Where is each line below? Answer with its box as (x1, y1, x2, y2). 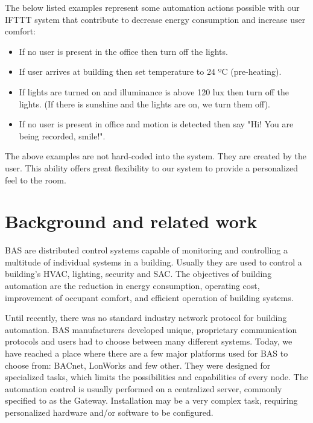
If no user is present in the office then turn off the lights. (19, 45, 228, 57)
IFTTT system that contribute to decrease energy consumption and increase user (5, 13, 306, 25)
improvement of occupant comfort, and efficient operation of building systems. (5, 291, 294, 304)
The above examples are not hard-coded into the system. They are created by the (5, 150, 307, 162)
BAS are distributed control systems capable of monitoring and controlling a (5, 244, 288, 256)
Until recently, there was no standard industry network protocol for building (5, 311, 287, 324)
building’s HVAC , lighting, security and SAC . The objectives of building (5, 267, 272, 280)
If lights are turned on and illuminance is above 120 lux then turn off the (19, 85, 289, 98)
